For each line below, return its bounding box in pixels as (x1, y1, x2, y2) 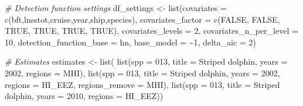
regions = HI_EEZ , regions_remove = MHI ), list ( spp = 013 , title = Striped (5, 78, 280, 90)
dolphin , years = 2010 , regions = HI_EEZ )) (5, 90, 164, 102)
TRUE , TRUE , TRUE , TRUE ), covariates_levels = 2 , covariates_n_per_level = (5, 24, 298, 37)
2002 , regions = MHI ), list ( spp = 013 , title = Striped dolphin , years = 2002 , (5, 66, 280, 79)
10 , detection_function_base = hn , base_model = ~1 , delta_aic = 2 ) (5, 36, 256, 48)
